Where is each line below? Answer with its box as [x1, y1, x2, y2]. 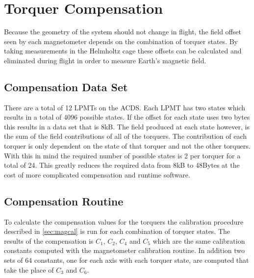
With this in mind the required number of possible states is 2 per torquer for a [4, 150, 241, 160]
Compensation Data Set [4, 79, 128, 94]
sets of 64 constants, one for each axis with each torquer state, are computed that [4, 255, 249, 265]
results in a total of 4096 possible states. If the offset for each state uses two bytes [4, 112, 250, 122]
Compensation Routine [4, 193, 124, 208]
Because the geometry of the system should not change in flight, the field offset [4, 26, 241, 37]
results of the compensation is [4, 235, 94, 246]
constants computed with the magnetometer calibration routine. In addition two [4, 245, 245, 255]
